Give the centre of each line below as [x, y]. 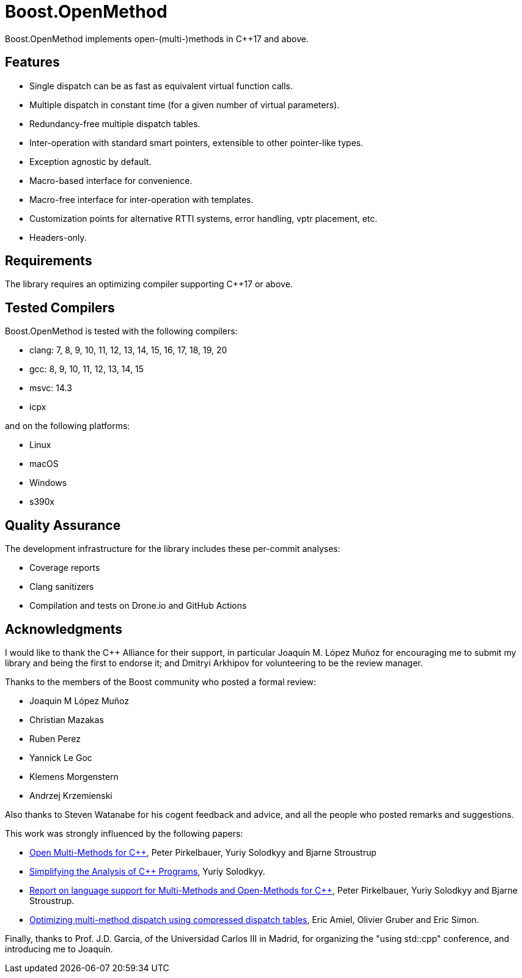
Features [32, 62]
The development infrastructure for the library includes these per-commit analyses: [173, 549]
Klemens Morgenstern [74, 776]
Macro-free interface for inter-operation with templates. [142, 199]
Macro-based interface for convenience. [111, 180]
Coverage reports [65, 568]
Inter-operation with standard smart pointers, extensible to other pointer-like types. [197, 142]
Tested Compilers [60, 307]
